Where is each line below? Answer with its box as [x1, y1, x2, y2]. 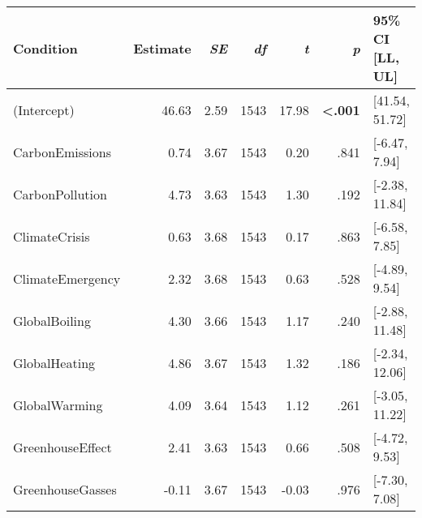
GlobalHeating [13, 353, 96, 372]
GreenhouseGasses [13, 479, 117, 499]
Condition [13, 38, 78, 58]
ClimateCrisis [13, 226, 90, 246]
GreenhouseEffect [13, 437, 112, 456]
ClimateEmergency [13, 268, 121, 288]
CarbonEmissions [13, 142, 111, 161]
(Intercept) [13, 100, 75, 119]
